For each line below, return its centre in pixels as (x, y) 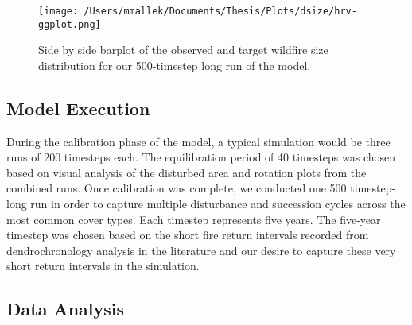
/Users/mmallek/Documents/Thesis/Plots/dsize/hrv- (220, 11)
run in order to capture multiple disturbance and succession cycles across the (218, 204)
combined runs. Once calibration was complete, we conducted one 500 (177, 188)
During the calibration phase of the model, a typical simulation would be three (198, 141)
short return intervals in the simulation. (103, 266)
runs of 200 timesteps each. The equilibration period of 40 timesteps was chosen (201, 157)
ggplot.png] (70, 24)
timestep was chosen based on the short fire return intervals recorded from (188, 235)
